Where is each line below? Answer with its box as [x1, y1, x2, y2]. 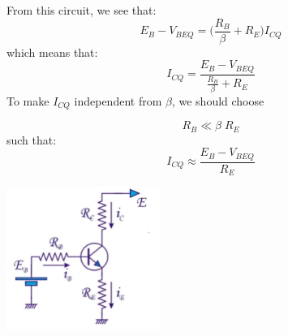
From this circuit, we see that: [6, 2, 157, 18]
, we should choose [171, 92, 264, 109]
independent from [74, 92, 162, 109]
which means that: [6, 43, 98, 60]
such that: [6, 131, 57, 148]
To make [6, 92, 49, 109]
